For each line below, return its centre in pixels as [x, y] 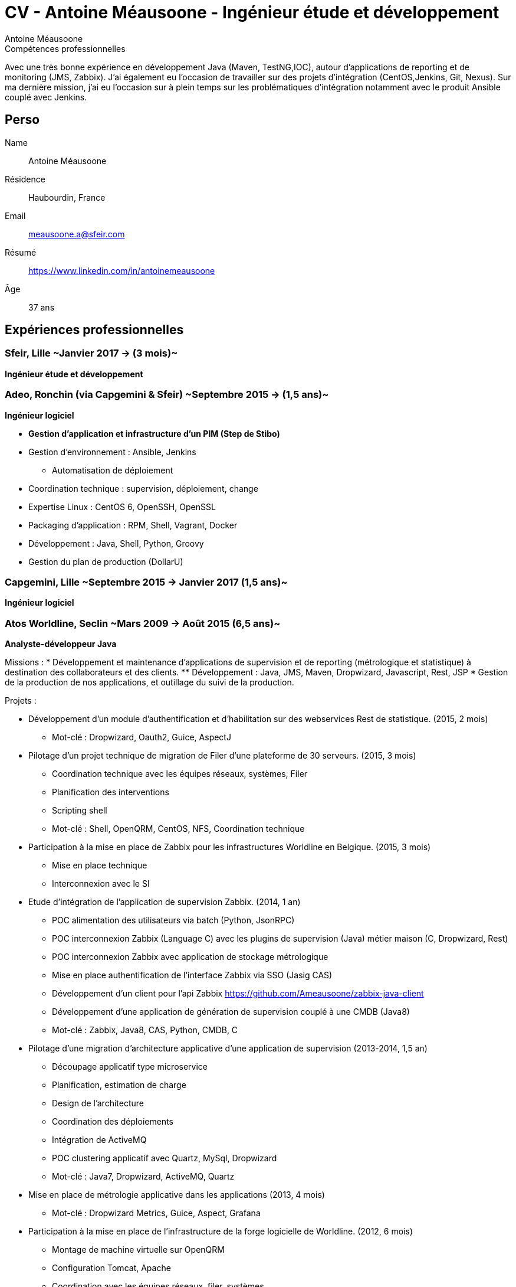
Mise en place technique [100, 865]
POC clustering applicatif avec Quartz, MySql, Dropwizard [165, 1158]
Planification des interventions [111, 792]
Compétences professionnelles [65, 48]
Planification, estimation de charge [119, 1085]
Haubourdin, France [67, 197]
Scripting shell [80, 811]
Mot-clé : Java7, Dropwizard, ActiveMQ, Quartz [143, 1177]
